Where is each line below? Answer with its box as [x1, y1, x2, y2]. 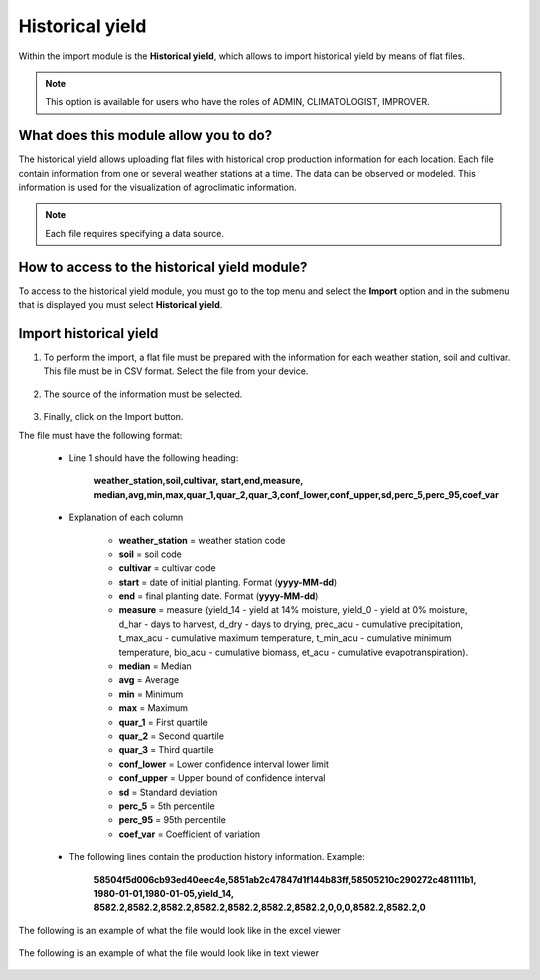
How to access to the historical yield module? [18, 258, 308, 275]
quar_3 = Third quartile [118, 744, 214, 756]
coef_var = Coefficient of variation [118, 828, 261, 840]
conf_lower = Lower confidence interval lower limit [118, 758, 329, 770]
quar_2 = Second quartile [118, 730, 225, 742]
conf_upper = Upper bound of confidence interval [118, 772, 326, 784]
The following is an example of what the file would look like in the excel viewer [18, 924, 342, 936]
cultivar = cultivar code [118, 562, 216, 574]
